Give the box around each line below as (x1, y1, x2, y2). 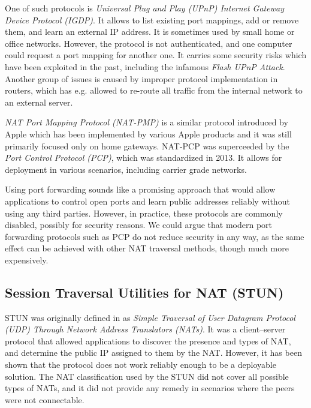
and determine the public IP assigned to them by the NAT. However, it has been (5, 346, 302, 359)
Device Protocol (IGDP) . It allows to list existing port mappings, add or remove (5, 13, 299, 26)
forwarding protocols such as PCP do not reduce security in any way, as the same (5, 230, 304, 242)
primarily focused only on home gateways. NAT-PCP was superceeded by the (5, 139, 289, 152)
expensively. (5, 253, 49, 266)
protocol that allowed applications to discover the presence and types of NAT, (5, 334, 291, 347)
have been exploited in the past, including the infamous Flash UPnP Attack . (5, 60, 285, 73)
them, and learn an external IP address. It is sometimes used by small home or (5, 25, 295, 38)
